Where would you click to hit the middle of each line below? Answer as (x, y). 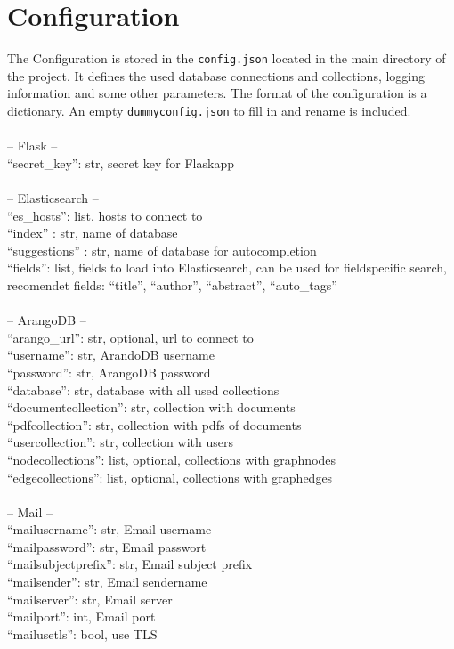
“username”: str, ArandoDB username (111, 355)
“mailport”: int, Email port (81, 617)
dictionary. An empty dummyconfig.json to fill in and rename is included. (209, 110)
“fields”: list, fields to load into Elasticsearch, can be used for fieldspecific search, (227, 268)
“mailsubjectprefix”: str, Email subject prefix (130, 564)
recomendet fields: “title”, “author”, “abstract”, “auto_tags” (172, 284)
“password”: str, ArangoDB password (109, 372)
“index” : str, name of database (93, 233)
